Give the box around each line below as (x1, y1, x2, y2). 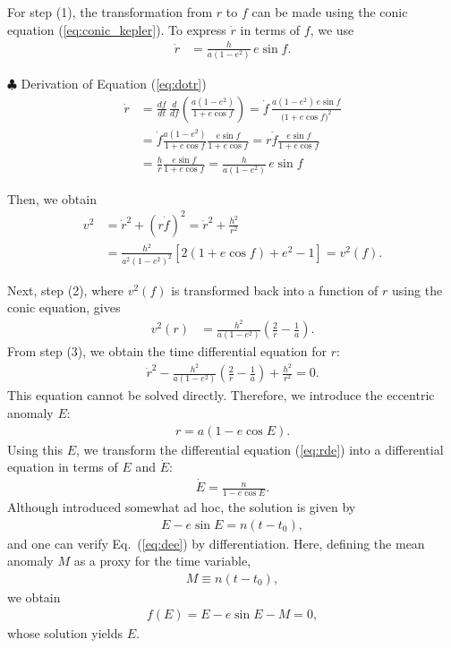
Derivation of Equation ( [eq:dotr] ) (21, 74, 207, 93)
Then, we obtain (7, 189, 97, 208)
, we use (310, 20, 354, 38)
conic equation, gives (7, 298, 121, 317)
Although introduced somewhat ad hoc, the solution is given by (7, 497, 356, 516)
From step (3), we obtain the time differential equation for (7, 342, 327, 361)
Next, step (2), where (7, 280, 123, 299)
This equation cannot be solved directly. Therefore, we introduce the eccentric (7, 386, 435, 405)
